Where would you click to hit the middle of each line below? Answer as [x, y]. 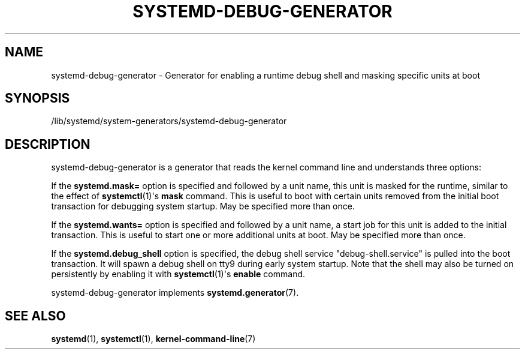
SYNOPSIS [37, 98]
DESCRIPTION [48, 144]
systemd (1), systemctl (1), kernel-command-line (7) [153, 339]
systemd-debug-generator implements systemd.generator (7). [175, 293]
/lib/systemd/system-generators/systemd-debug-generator [169, 121]
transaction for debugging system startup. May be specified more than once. [203, 206]
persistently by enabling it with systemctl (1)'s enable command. [178, 274]
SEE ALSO [35, 316]
